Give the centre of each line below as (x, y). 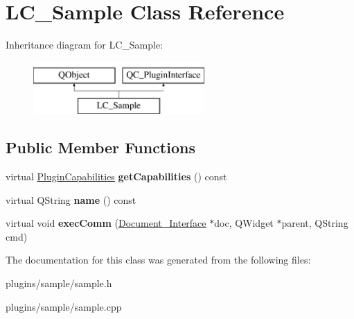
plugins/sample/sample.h (59, 283)
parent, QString (315, 223)
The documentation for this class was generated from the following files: (158, 260)
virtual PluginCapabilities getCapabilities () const (116, 176)
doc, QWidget (244, 223)
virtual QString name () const (71, 199)
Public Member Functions (100, 147)
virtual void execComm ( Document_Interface (106, 223)
